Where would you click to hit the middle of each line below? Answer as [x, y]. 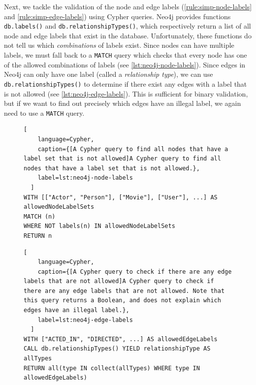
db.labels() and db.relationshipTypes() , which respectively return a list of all [128, 26]
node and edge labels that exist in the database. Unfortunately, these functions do [128, 35]
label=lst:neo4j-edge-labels [85, 320]
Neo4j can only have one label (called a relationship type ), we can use [109, 74]
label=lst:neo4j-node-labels [85, 178]
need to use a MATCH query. [44, 112]
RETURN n [38, 236]
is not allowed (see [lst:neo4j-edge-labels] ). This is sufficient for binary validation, [126, 93]
